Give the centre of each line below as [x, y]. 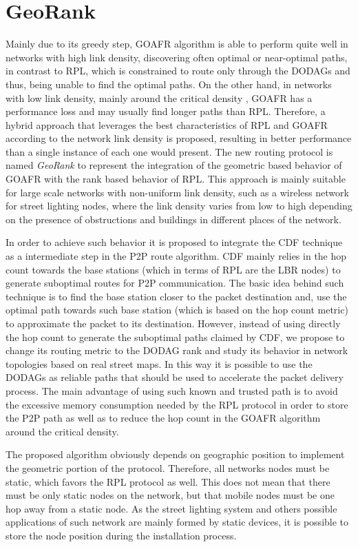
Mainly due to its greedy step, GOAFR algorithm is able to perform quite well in [177, 44]
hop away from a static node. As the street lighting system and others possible [171, 508]
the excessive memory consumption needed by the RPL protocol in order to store [177, 404]
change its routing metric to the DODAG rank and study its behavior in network [177, 350]
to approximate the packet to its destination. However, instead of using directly [173, 323]
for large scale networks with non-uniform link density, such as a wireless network [177, 192]
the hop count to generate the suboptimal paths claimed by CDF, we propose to [175, 337]
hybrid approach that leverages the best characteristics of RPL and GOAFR [167, 124]
